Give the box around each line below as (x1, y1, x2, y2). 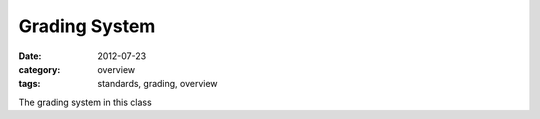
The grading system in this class (18, 96, 152, 108)
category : (18, 63, 61, 75)
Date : (18, 50, 42, 62)
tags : (18, 78, 41, 90)
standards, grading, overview (97, 78, 219, 90)
